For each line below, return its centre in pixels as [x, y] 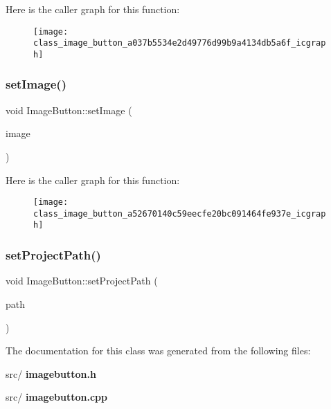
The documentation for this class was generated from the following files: [158, 351]
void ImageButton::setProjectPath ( [82, 281]
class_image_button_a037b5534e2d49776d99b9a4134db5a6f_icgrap [180, 43]
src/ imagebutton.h [51, 373]
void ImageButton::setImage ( [69, 110]
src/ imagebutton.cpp [56, 397]
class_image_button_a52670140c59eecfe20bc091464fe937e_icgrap [180, 213]
